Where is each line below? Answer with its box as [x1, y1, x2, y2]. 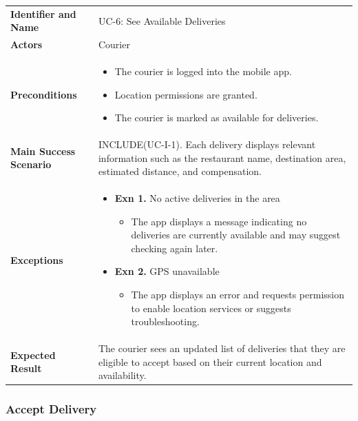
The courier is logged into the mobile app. [114, 64, 292, 79]
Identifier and [10, 6, 76, 21]
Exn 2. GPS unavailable [114, 264, 220, 278]
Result [10, 361, 42, 376]
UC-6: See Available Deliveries [98, 13, 226, 28]
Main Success [10, 143, 76, 158]
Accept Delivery [6, 400, 97, 418]
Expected [10, 347, 56, 362]
